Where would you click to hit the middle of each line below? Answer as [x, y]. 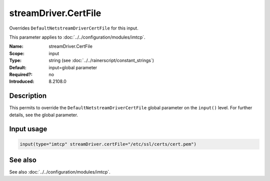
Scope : [17, 53]
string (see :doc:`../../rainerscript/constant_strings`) [101, 61]
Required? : [21, 74]
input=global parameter [73, 67]
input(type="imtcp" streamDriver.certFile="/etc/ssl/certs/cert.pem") [108, 144]
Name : [16, 46]
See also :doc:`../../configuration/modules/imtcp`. [60, 172]
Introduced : [22, 81]
